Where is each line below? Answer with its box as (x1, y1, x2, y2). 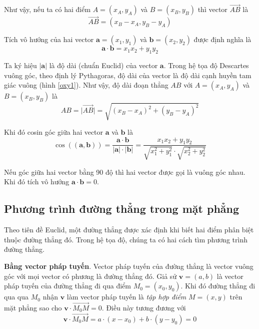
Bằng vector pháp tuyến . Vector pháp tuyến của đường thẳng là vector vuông (4, 260, 253, 271)
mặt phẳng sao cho (4, 302, 62, 312)
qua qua (4, 291, 29, 302)
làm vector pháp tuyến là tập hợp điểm (66, 291, 186, 302)
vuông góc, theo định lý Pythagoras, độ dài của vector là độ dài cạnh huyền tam (4, 70, 251, 80)
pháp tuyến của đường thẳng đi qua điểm (4, 280, 131, 291)
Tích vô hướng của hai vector (4, 34, 94, 45)
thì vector (197, 4, 227, 15)
